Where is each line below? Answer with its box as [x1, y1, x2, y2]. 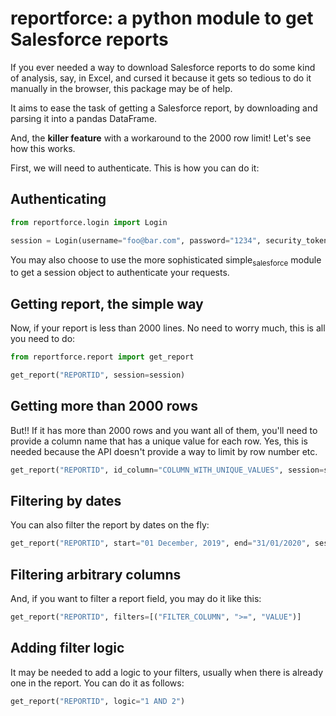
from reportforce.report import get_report [10, 352, 195, 362]
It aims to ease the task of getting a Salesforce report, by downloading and [10, 102, 318, 114]
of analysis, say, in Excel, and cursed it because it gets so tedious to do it [10, 72, 312, 84]
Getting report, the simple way [10, 295, 204, 312]
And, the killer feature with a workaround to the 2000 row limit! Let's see [10, 132, 312, 144]
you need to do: [10, 333, 76, 345]
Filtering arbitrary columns [10, 566, 182, 583]
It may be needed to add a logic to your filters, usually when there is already [10, 666, 323, 678]
